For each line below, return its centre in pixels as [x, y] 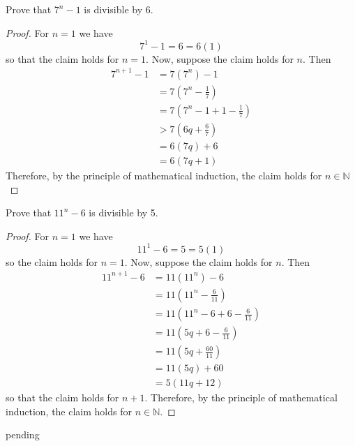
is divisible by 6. [119, 9]
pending [23, 434]
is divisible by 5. [123, 213]
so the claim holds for [52, 261]
